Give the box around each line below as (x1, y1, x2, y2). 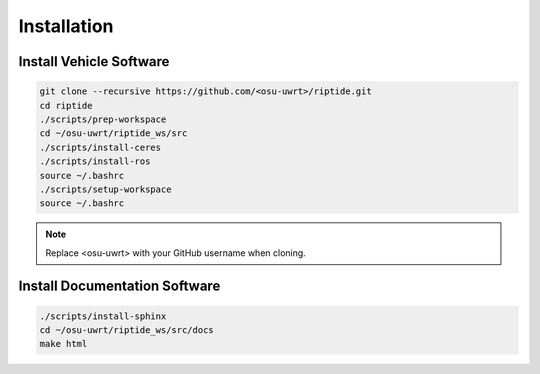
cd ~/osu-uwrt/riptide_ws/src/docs (39, 325, 214, 336)
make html (39, 338, 88, 350)
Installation (18, 15, 114, 37)
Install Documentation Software (18, 278, 221, 295)
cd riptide (39, 100, 93, 111)
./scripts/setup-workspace (39, 183, 172, 195)
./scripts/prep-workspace (39, 113, 167, 125)
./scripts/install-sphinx (39, 310, 167, 322)
